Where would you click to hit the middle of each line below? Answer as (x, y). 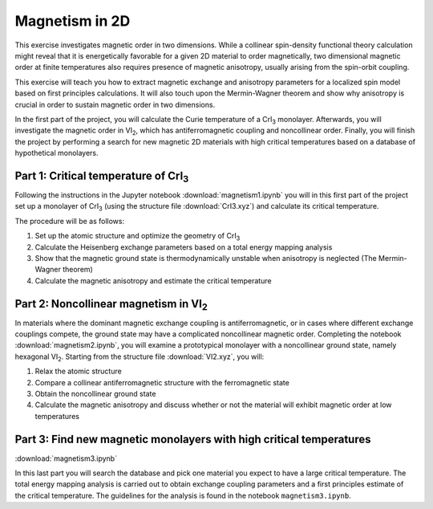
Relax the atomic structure (78, 371)
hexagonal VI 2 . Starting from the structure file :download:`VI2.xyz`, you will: (140, 357)
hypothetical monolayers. (57, 153)
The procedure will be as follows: (69, 221)
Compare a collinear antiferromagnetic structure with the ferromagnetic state (162, 382)
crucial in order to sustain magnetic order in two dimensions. (115, 104)
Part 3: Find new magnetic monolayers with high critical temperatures (193, 439)
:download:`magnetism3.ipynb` (66, 458)
